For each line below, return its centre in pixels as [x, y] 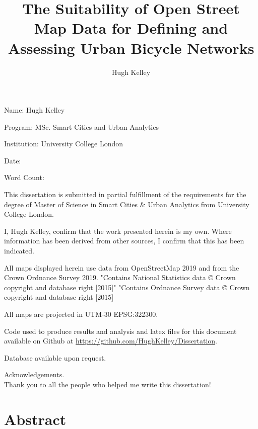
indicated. [19, 251]
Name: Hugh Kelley [35, 110]
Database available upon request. [55, 357]
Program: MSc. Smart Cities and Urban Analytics [81, 126]
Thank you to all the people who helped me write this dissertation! [108, 384]
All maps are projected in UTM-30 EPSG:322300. [81, 314]
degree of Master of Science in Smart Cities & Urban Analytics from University [127, 204]
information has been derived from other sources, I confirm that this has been [124, 241]
